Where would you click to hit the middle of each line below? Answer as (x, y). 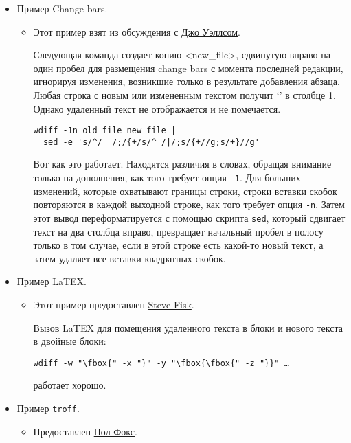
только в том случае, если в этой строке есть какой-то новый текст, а (178, 245)
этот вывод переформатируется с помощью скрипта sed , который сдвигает (189, 217)
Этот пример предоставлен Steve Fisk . (114, 304)
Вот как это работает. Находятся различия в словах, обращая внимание (182, 164)
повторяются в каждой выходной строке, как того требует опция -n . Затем (189, 204)
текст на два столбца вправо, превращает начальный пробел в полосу (178, 231)
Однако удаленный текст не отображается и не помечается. (157, 108)
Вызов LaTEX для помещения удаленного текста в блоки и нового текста (188, 327)
